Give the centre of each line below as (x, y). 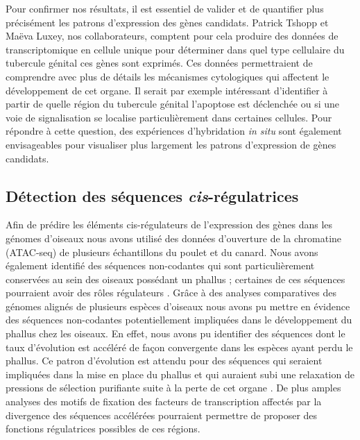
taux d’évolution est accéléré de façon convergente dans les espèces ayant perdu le (179, 347)
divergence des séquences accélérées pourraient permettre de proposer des (162, 415)
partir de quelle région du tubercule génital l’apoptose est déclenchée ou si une (173, 104)
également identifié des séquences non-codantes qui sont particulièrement (160, 265)
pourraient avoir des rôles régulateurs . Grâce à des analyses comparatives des (171, 293)
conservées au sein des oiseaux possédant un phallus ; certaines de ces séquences (175, 279)
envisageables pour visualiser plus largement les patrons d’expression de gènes (171, 144)
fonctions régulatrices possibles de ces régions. (103, 429)
